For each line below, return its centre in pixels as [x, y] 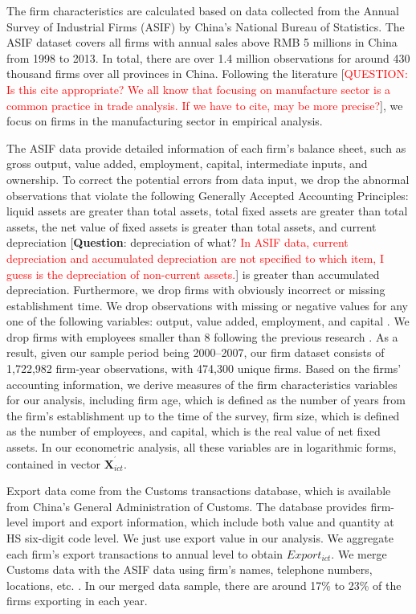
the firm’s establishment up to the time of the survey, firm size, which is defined [203, 415]
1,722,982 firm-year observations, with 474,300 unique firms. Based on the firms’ [204, 368]
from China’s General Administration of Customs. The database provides [187, 506]
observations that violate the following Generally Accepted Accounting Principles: [208, 195]
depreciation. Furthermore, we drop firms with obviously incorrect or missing [196, 290]
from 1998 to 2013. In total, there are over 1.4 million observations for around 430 [208, 57]
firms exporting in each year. [77, 601]
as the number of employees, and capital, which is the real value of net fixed [194, 431]
